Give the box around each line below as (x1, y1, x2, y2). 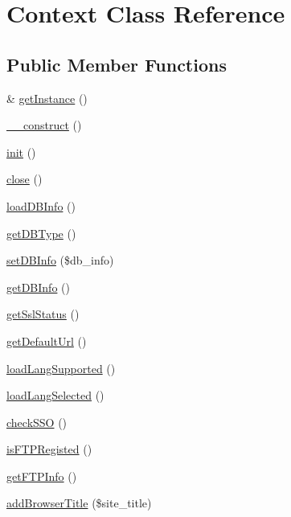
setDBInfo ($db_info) (6, 252, 114, 269)
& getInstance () (6, 89, 88, 106)
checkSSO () (6, 413, 68, 430)
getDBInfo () (6, 278, 70, 295)
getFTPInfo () (6, 467, 77, 484)
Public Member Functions (6, 51, 227, 76)
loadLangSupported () (6, 359, 116, 376)
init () (6, 143, 36, 160)
